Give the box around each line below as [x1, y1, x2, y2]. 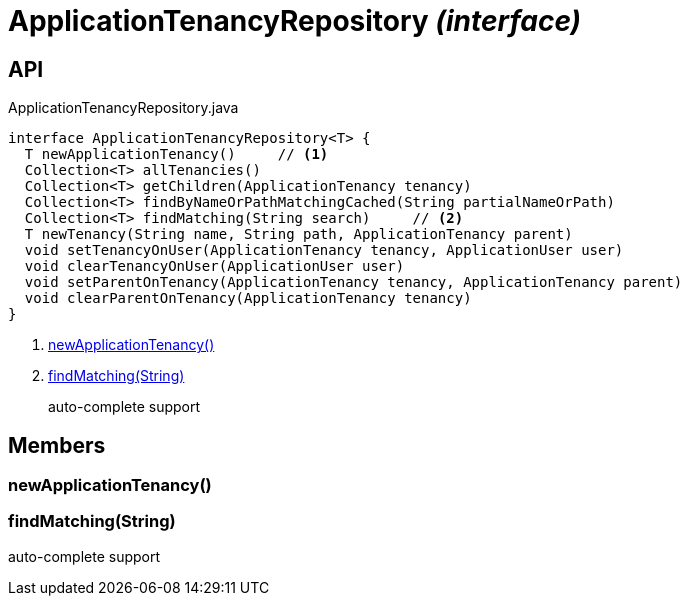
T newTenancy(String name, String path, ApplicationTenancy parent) [24, 226, 573, 243]
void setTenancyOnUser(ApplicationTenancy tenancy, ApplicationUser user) [24, 242, 624, 259]
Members [8, 432, 106, 458]
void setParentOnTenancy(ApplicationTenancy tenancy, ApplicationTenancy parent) [24, 274, 683, 291]
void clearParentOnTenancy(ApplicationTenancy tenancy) [24, 290, 472, 307]
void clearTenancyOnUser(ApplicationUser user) [24, 258, 405, 275]
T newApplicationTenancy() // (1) [24, 146, 329, 163]
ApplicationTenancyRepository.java [8, 99, 239, 117]
